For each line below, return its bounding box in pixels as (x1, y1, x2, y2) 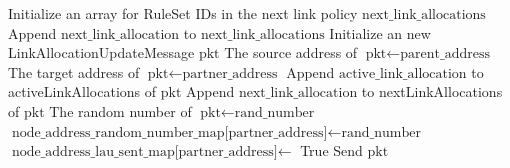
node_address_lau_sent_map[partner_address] (11, 145, 278, 160)
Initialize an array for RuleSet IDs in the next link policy (8, 3, 358, 23)
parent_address (400, 47, 490, 62)
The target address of (8, 61, 140, 82)
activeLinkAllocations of (8, 81, 157, 102)
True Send (300, 140, 363, 161)
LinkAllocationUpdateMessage (8, 42, 195, 63)
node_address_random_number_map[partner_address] (11, 125, 328, 140)
